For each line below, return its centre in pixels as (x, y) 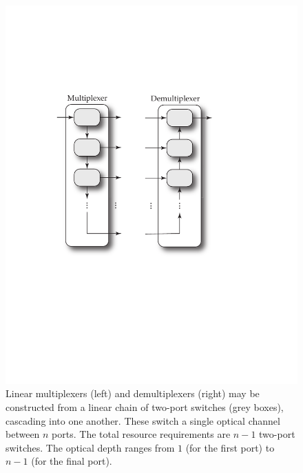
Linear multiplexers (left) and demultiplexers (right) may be (133, 393)
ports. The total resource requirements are (141, 434)
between (23, 434)
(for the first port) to (230, 447)
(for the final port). (72, 461)
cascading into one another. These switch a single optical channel (143, 420)
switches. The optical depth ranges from (90, 447)
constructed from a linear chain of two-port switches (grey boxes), (145, 407)
